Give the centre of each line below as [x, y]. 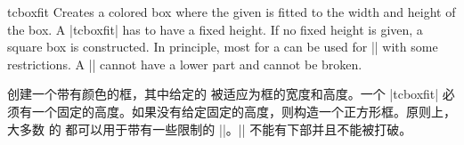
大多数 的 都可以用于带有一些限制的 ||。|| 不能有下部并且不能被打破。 [210, 129]
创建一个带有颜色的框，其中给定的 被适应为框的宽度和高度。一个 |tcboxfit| [223, 94]
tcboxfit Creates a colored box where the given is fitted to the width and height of [232, 12]
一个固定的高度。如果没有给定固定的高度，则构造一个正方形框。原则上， [244, 111]
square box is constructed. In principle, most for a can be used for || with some [223, 47]
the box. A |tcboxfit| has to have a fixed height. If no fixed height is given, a [215, 29]
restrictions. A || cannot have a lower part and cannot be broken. [185, 64]
